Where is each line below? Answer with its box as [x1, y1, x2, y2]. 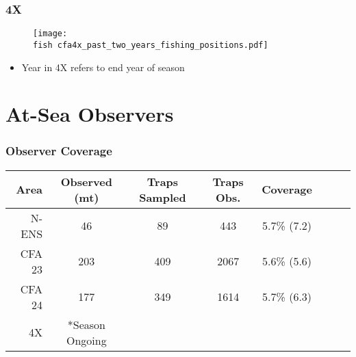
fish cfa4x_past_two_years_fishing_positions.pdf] [33, 40, 268, 50]
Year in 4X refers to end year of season [21, 59, 185, 74]
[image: [33, 29, 68, 39]
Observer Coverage [5, 142, 112, 159]
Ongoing [66, 332, 107, 348]
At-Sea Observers [5, 100, 174, 128]
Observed [60, 173, 112, 189]
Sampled [139, 189, 186, 205]
